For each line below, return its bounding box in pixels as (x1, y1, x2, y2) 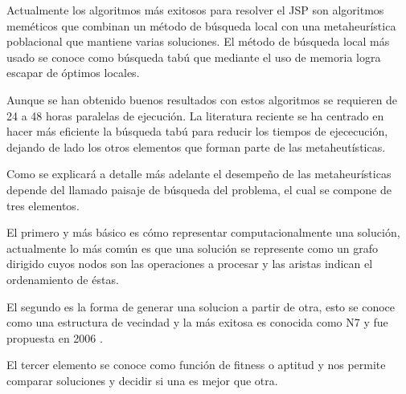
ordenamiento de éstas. (6, 270, 119, 287)
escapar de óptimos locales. (6, 64, 140, 81)
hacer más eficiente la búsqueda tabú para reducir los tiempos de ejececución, (6, 123, 388, 140)
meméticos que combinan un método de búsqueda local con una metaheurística (6, 17, 396, 34)
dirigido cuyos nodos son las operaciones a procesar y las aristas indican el (6, 255, 373, 272)
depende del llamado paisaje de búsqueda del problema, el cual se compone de (6, 181, 392, 197)
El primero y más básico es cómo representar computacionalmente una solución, (6, 224, 400, 241)
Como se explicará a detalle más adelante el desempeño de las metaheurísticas (6, 165, 392, 182)
